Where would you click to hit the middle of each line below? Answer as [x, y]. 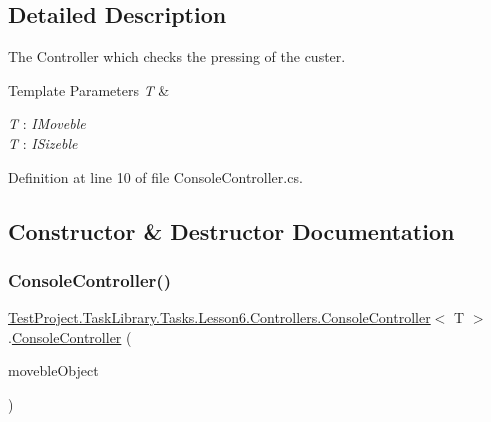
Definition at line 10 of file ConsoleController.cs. [155, 176]
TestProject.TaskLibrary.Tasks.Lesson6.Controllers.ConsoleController [219, 317]
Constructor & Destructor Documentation [231, 230]
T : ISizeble [43, 142]
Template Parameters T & [89, 89]
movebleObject [53, 370]
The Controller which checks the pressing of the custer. [177, 56]
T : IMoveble [47, 123]
